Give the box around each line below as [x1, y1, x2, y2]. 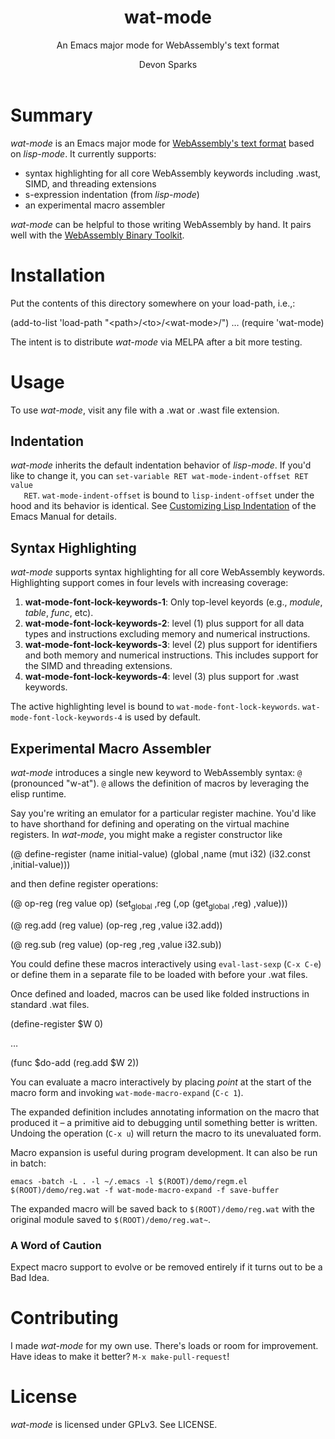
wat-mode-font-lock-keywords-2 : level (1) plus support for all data [24, 617, 305, 630]
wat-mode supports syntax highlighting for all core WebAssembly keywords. [10, 566, 326, 578]
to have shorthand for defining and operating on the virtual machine [10, 818, 290, 830]
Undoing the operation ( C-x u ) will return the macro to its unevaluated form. [10, 1127, 322, 1139]
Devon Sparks [138, 58, 198, 70]
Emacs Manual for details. [10, 511, 117, 523]
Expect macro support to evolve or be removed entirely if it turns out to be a [10, 1261, 323, 1273]
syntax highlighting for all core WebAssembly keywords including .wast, [24, 167, 321, 179]
